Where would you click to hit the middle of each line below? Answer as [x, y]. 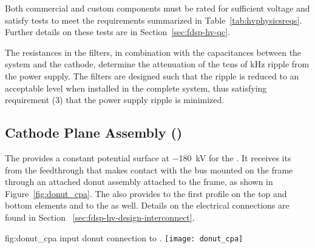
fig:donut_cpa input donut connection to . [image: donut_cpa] [124, 237]
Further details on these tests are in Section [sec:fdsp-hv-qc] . [118, 32]
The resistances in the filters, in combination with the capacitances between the [153, 52]
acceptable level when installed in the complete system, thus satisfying [136, 88]
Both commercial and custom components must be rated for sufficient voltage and [157, 8]
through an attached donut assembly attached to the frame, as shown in [139, 182]
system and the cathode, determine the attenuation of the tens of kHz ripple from [157, 64]
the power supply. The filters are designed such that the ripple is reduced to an [152, 75]
